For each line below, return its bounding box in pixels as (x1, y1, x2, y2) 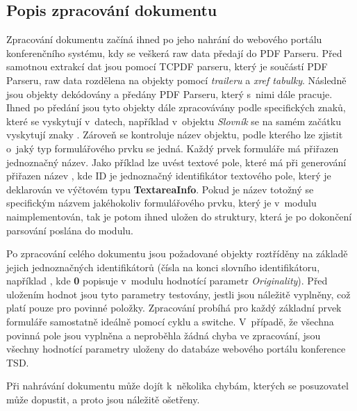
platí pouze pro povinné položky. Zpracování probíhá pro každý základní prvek (6, 300, 342, 315)
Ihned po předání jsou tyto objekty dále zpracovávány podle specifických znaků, (6, 100, 346, 115)
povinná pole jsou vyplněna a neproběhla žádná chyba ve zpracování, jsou (6, 328, 321, 342)
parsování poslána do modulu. (6, 223, 134, 237)
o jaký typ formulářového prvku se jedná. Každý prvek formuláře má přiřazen (6, 140, 339, 155)
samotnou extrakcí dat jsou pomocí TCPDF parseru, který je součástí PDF (6, 59, 328, 74)
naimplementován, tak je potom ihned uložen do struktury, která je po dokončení (6, 209, 352, 223)
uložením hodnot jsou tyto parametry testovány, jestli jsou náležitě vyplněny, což (6, 287, 351, 301)
